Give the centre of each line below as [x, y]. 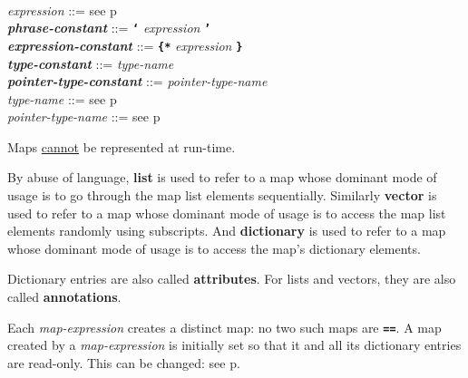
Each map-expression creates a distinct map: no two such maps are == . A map [224, 327]
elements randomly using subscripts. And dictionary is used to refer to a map [227, 231]
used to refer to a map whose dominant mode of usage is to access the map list [227, 213]
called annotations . [64, 297]
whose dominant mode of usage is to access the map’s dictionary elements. [214, 248]
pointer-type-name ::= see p [84, 116]
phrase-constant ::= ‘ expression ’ [109, 28]
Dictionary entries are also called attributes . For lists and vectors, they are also [232, 279]
